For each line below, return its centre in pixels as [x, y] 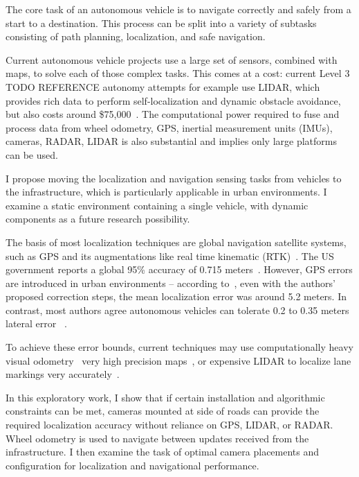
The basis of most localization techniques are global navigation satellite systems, [176, 242]
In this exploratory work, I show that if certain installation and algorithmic [165, 397]
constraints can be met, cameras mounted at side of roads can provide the [163, 411]
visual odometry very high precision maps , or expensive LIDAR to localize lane [178, 360]
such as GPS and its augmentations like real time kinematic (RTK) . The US [170, 255]
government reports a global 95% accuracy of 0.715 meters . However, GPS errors [179, 269]
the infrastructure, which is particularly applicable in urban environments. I [166, 192]
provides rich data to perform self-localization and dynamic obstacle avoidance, [173, 100]
